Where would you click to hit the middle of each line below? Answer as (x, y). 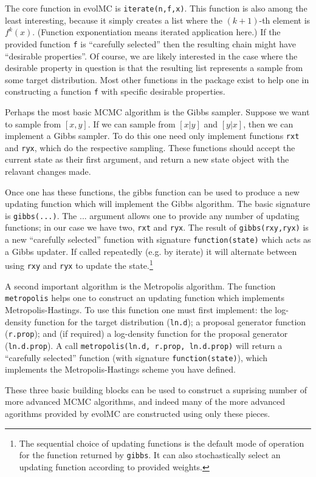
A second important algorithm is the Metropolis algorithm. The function (140, 286)
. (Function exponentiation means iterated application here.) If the (156, 32)
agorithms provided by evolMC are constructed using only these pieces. (138, 413)
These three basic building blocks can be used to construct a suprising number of (156, 389)
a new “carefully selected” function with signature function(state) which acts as (158, 239)
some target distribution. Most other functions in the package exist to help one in (157, 79)
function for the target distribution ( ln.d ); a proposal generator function (170, 321)
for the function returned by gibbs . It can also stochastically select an (150, 455)
